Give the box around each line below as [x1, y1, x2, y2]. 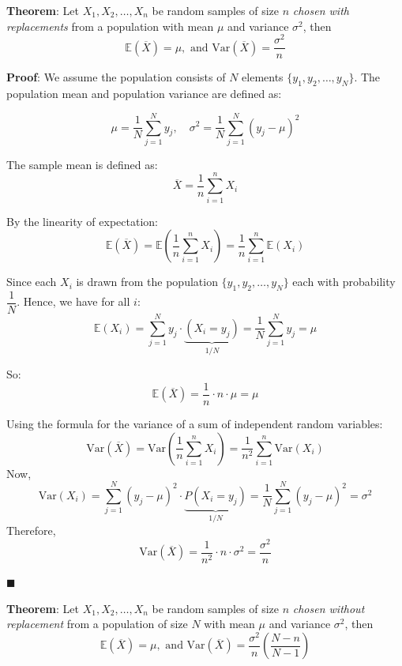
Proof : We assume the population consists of [6, 69, 226, 85]
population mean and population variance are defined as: [6, 85, 282, 102]
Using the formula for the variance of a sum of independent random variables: [6, 415, 383, 431]
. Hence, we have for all [17, 293, 130, 310]
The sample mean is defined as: [6, 156, 158, 172]
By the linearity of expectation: [6, 213, 158, 229]
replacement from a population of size [6, 615, 188, 632]
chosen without [292, 600, 365, 616]
